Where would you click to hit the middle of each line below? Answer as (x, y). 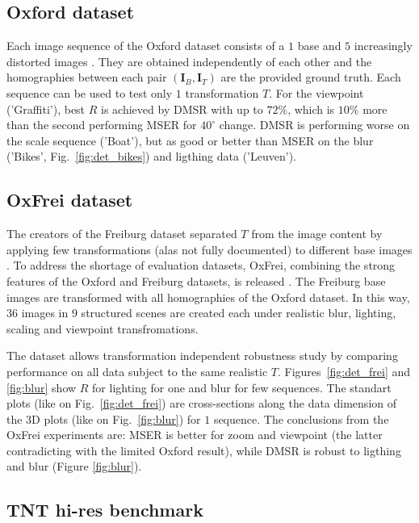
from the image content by (317, 234)
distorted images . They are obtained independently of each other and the (189, 61)
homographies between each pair (87, 77)
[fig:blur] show (42, 387)
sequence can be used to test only (90, 92)
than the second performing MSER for (102, 125)
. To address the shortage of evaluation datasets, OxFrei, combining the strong (201, 265)
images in (45, 313)
